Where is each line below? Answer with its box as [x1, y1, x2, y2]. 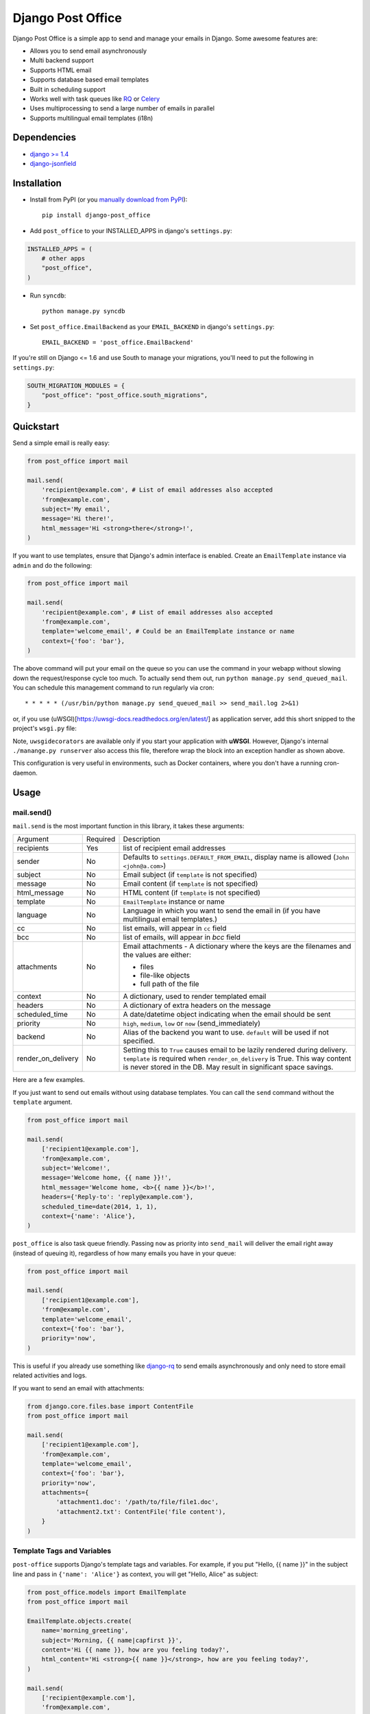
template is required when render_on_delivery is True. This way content [123, 1054, 351, 1063]
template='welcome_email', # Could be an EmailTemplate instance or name [41, 627, 295, 636]
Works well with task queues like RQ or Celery [29, 95, 160, 103]
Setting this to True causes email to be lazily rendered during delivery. [123, 1046, 347, 1055]
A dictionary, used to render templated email [123, 991, 267, 1001]
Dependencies [12, 132, 77, 143]
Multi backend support [29, 56, 94, 64]
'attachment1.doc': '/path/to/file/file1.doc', [56, 1498, 219, 1506]
